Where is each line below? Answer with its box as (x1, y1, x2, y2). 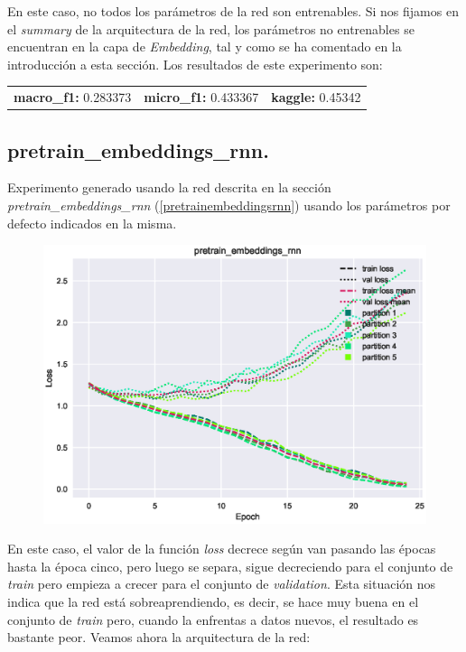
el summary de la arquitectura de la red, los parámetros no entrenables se (7, 19, 415, 38)
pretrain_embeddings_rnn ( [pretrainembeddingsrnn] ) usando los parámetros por (7, 196, 451, 215)
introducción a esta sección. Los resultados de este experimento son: (7, 54, 383, 73)
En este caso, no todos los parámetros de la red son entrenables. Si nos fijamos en (7, 2, 459, 20)
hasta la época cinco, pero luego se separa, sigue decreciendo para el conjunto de (7, 556, 453, 575)
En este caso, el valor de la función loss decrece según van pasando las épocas (7, 539, 436, 558)
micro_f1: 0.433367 (144, 88, 259, 107)
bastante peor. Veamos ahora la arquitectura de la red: (7, 628, 311, 647)
